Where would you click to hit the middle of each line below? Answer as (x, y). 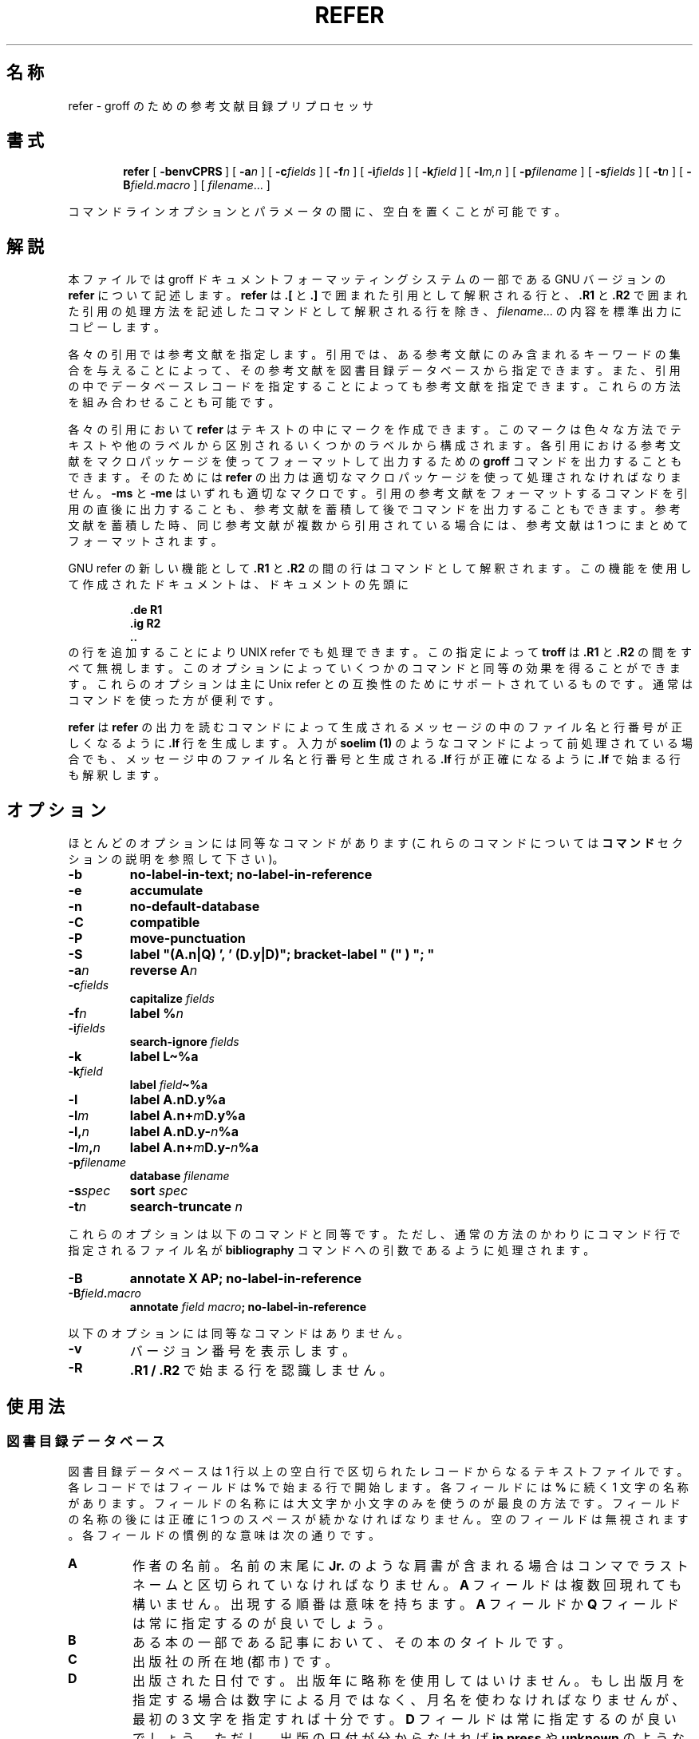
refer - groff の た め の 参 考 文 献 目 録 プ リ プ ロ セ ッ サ (221, 105)
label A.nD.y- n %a (184, 1132)
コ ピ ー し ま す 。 (117, 327)
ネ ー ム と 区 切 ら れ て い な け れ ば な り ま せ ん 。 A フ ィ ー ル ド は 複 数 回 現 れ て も (407, 1585)
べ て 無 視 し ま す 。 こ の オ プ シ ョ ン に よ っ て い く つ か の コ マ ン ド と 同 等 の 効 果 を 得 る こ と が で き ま (374, 668)
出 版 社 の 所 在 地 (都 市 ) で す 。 (235, 1662)
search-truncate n (186, 1207)
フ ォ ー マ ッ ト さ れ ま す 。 (145, 541)
